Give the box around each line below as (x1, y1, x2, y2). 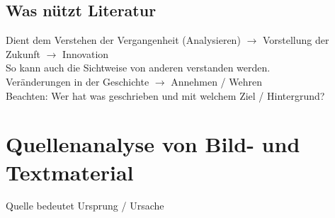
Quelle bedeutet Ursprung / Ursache (6, 198, 164, 213)
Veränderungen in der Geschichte (6, 74, 149, 88)
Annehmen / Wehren (171, 74, 262, 88)
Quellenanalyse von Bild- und (6, 130, 300, 159)
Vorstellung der (262, 33, 329, 47)
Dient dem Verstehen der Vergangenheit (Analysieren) (6, 33, 241, 47)
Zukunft (6, 46, 41, 61)
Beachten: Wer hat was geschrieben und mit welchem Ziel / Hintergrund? (6, 88, 325, 103)
